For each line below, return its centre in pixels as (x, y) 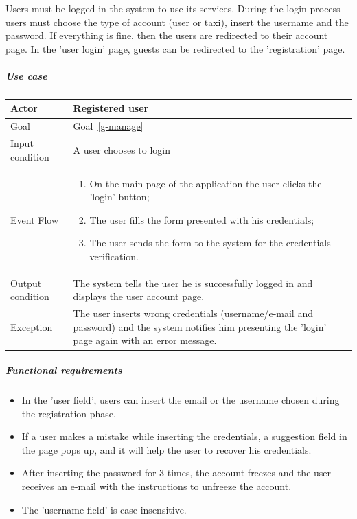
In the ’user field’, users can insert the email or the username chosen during (181, 400)
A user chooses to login (122, 149)
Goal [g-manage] (108, 126)
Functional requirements (64, 370)
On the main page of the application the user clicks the (206, 183)
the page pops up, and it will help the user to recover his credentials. (166, 449)
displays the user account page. (139, 296)
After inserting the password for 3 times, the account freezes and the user (176, 473)
